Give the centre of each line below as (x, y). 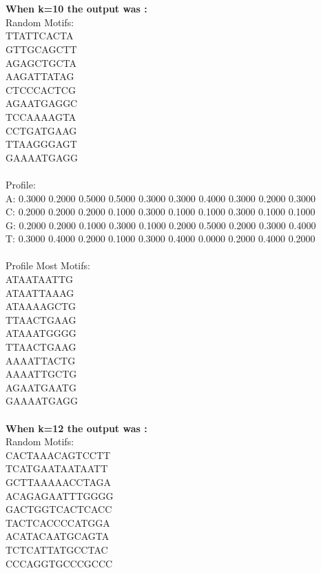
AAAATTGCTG (41, 374)
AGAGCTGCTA (41, 62)
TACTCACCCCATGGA (58, 522)
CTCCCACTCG (41, 89)
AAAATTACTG (41, 360)
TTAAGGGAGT (41, 144)
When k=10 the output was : (76, 9)
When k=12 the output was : (76, 428)
